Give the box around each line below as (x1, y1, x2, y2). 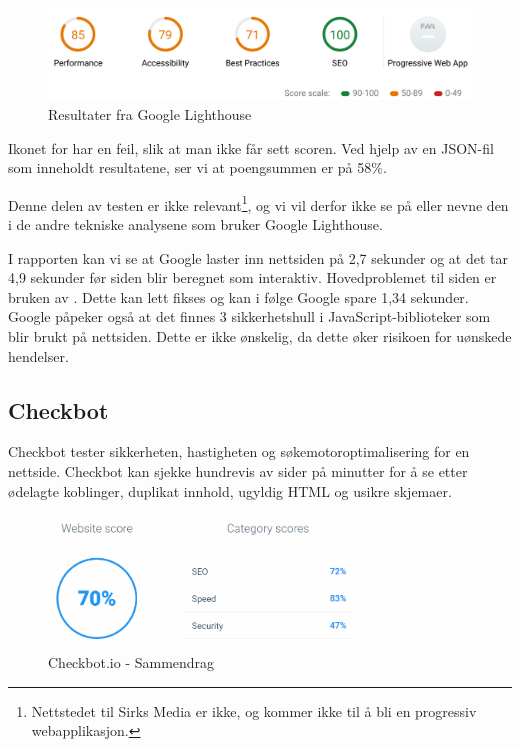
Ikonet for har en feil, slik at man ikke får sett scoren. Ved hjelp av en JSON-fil (8, 137, 494, 158)
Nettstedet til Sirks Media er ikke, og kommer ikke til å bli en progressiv (31, 700, 477, 721)
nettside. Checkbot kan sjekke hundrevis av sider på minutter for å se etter (8, 460, 468, 481)
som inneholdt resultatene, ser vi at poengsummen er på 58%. (8, 157, 387, 178)
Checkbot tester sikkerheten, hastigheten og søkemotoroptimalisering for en (8, 441, 470, 462)
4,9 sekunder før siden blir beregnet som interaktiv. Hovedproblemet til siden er (8, 267, 497, 288)
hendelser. (8, 345, 69, 366)
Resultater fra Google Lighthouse (48, 103, 252, 124)
